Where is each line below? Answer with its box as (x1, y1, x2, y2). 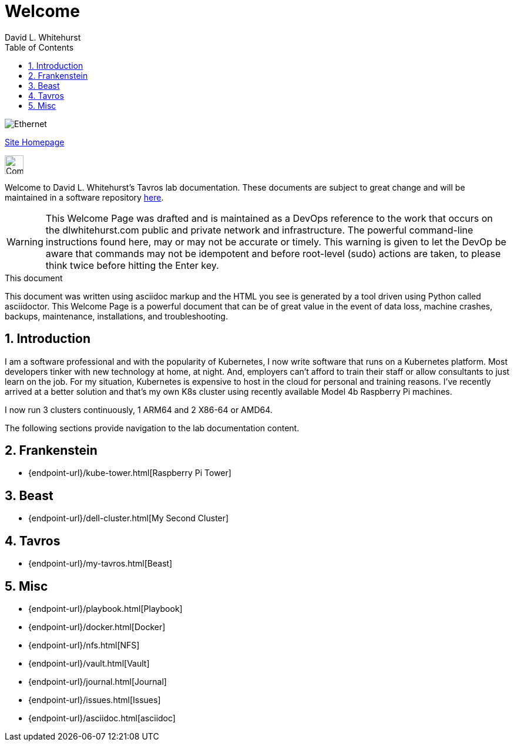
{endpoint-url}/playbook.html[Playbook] (28, 603, 183, 614)
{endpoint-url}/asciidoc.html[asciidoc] (28, 712, 176, 723)
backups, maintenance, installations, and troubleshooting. (5, 311, 228, 321)
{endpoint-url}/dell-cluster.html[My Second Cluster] (28, 513, 229, 524)
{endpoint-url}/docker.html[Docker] (28, 621, 166, 632)
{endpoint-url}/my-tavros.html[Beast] (28, 558, 173, 569)
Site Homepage (5, 136, 65, 147)
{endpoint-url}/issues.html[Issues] (28, 694, 161, 705)
